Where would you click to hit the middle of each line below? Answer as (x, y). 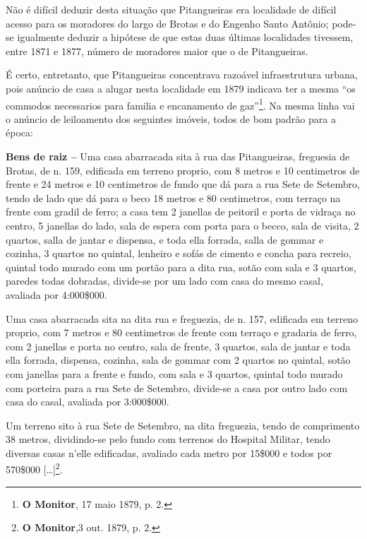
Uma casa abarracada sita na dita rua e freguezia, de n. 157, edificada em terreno (182, 318)
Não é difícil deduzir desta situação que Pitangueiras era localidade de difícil (171, 9)
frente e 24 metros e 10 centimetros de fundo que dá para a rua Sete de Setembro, (183, 184)
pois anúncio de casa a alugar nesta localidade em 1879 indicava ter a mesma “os (181, 88)
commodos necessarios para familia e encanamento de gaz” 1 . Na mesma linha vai (180, 104)
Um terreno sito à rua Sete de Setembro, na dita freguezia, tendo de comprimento (183, 425)
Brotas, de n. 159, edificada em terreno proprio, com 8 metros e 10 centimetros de (183, 170)
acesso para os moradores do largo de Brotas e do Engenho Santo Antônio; (167, 23)
